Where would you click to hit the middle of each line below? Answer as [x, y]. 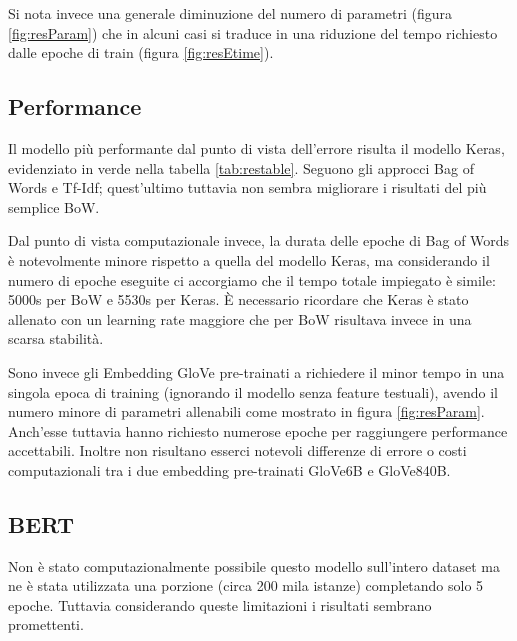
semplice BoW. [54, 206]
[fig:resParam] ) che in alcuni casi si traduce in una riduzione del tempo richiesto [253, 32]
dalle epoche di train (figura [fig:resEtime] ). [141, 52]
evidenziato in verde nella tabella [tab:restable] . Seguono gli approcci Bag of [241, 167]
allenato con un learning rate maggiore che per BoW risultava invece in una [240, 318]
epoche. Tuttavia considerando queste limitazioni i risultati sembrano [220, 604]
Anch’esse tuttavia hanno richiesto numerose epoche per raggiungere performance [258, 430]
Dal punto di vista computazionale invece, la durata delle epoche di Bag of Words [259, 240]
